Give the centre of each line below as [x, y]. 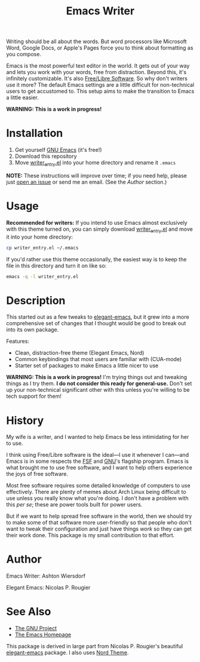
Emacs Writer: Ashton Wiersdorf [46, 576]
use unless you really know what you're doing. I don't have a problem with [98, 498]
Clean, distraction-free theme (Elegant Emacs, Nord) [79, 353]
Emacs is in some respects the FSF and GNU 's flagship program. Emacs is [98, 461]
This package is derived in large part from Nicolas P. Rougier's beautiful [95, 646]
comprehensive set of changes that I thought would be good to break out [96, 324]
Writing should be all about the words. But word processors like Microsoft [96, 42]
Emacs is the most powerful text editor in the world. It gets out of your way [98, 66]
